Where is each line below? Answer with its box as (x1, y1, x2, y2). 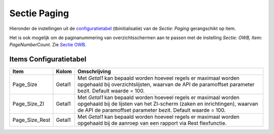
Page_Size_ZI (12, 100, 45, 108)
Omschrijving (77, 68, 111, 75)
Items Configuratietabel (9, 55, 86, 63)
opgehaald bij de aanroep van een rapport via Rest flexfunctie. (77, 120, 227, 127)
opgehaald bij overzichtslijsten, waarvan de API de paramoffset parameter (77, 81, 255, 88)
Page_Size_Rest (12, 117, 51, 124)
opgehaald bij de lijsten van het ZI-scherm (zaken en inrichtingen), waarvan (77, 100, 258, 108)
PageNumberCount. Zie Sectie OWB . (9, 42, 87, 48)
